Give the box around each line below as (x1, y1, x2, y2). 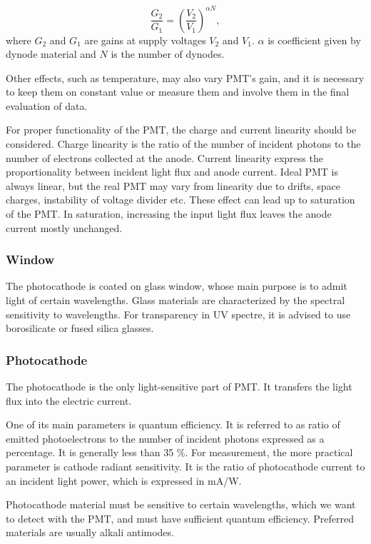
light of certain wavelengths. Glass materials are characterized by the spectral (6, 293, 345, 308)
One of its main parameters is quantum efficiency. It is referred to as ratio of (6, 417, 340, 432)
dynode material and (6, 46, 96, 61)
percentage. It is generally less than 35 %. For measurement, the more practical (6, 445, 353, 460)
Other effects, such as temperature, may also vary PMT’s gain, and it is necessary (6, 70, 365, 85)
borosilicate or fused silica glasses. (6, 321, 154, 336)
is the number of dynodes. (111, 46, 225, 61)
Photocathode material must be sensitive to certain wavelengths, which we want (6, 497, 356, 512)
